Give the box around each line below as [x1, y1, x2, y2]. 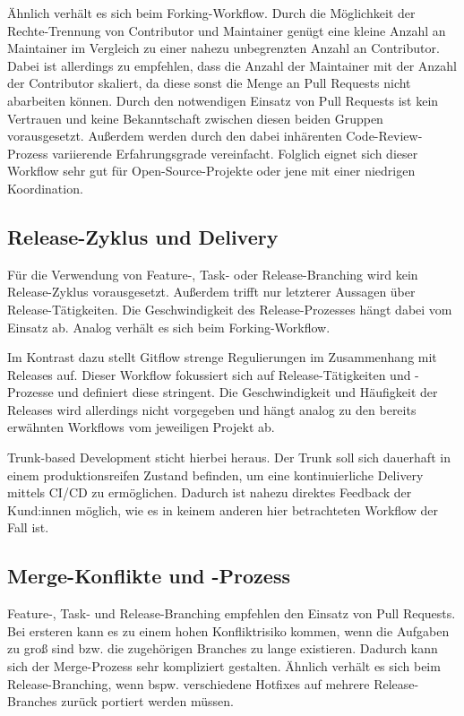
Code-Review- [346, 126, 423, 145]
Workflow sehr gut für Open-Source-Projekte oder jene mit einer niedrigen [7, 161, 416, 180]
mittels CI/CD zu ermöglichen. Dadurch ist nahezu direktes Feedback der [7, 483, 412, 502]
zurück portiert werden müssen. [61, 692, 234, 711]
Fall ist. [7, 518, 49, 537]
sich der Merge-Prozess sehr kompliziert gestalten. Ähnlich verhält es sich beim [7, 657, 441, 676]
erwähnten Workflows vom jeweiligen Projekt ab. [7, 418, 275, 436]
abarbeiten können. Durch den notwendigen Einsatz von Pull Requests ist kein [7, 91, 439, 109]
